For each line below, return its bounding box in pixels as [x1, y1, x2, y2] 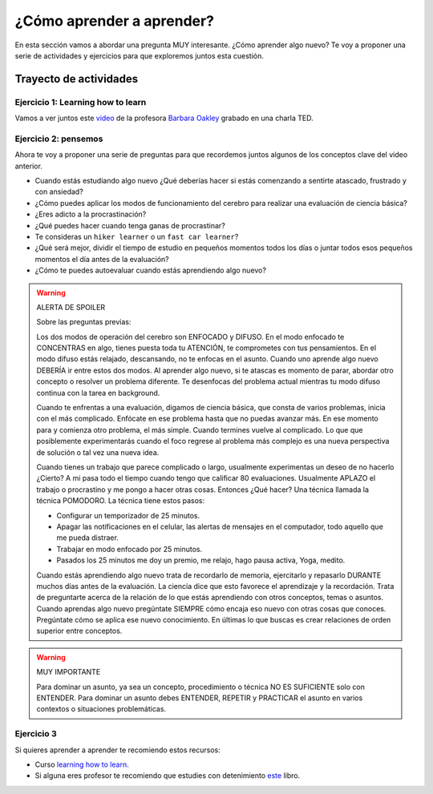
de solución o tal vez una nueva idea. [36, 447, 160, 457]
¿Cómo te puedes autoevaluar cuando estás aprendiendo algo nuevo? [34, 265, 266, 276]
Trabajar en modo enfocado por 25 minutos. [56, 544, 203, 554]
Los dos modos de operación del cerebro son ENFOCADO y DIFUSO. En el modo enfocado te [36, 332, 345, 341]
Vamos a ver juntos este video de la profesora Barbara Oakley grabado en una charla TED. [14, 113, 314, 123]
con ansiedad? [34, 187, 83, 196]
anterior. [14, 161, 43, 171]
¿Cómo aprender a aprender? [14, 12, 215, 30]
